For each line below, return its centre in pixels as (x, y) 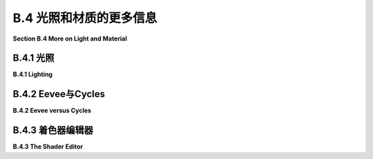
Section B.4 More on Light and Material (70, 39)
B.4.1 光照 (34, 58)
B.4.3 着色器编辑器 (53, 130)
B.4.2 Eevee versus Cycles (52, 111)
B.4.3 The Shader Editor (48, 147)
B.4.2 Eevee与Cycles (59, 94)
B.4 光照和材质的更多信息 (85, 18)
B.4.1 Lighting (33, 74)
